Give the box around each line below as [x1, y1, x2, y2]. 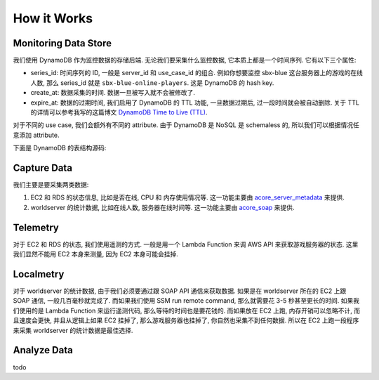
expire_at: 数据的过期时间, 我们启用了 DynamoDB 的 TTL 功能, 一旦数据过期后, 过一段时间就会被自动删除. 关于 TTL [30, 98, 360, 107]
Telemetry [13, 221, 59, 233]
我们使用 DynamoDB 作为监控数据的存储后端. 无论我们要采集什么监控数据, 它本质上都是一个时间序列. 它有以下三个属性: [13, 56, 357, 65]
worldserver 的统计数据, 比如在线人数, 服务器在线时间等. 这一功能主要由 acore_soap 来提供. [30, 203, 295, 211]
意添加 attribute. [13, 131, 60, 139]
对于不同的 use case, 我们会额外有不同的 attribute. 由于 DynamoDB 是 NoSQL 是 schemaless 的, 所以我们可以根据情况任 [13, 121, 359, 129]
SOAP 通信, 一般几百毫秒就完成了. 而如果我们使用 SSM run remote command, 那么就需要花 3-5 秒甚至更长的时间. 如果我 [13, 296, 360, 305]
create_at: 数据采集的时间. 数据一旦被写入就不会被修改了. [30, 89, 196, 97]
